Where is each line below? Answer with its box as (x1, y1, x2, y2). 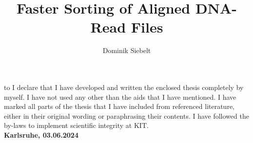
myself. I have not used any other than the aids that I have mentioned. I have (4, 91, 236, 102)
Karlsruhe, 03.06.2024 (4, 129, 78, 140)
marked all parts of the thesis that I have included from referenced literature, (4, 101, 235, 111)
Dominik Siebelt (102, 45, 151, 55)
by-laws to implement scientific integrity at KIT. (4, 120, 149, 130)
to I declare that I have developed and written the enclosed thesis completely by (4, 82, 244, 92)
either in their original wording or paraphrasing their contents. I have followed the (4, 110, 249, 121)
